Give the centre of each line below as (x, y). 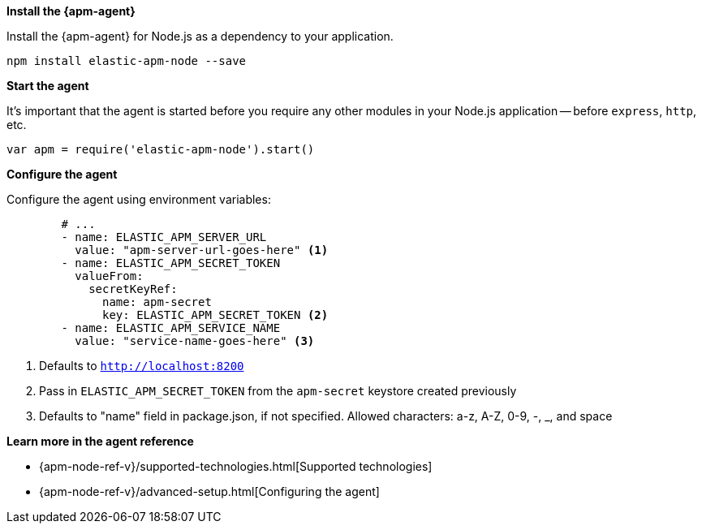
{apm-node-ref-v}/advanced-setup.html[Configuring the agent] (209, 491)
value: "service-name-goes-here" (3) (195, 341)
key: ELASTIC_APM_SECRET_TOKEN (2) (215, 315)
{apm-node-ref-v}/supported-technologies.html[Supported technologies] (236, 466)
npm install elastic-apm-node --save (127, 61)
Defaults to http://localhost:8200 (142, 366)
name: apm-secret (157, 302)
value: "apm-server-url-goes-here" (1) (202, 250)
